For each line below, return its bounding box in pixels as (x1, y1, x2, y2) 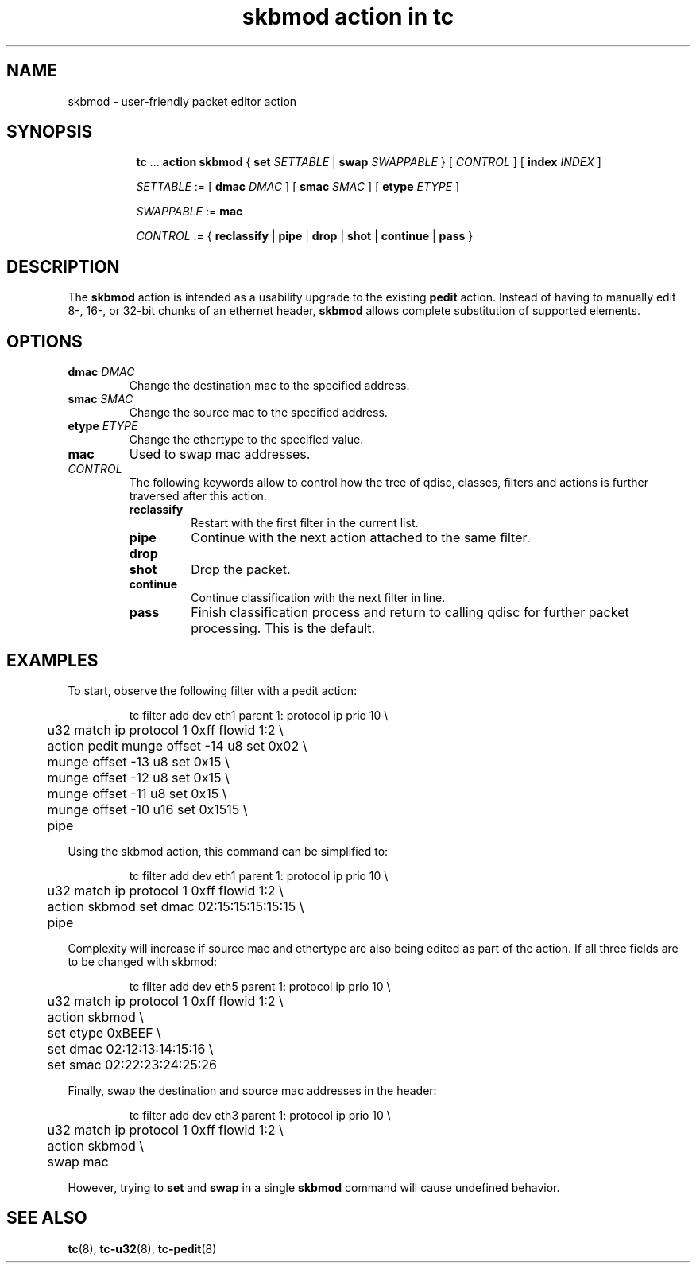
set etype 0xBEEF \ (47, 1024, 161, 1041)
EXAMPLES (6, 650, 99, 670)
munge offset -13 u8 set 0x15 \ (47, 753, 230, 770)
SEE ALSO (6, 1208, 87, 1228)
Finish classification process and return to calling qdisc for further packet (191, 604, 629, 621)
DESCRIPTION (6, 256, 120, 277)
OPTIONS (6, 331, 83, 351)
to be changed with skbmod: (68, 954, 218, 968)
